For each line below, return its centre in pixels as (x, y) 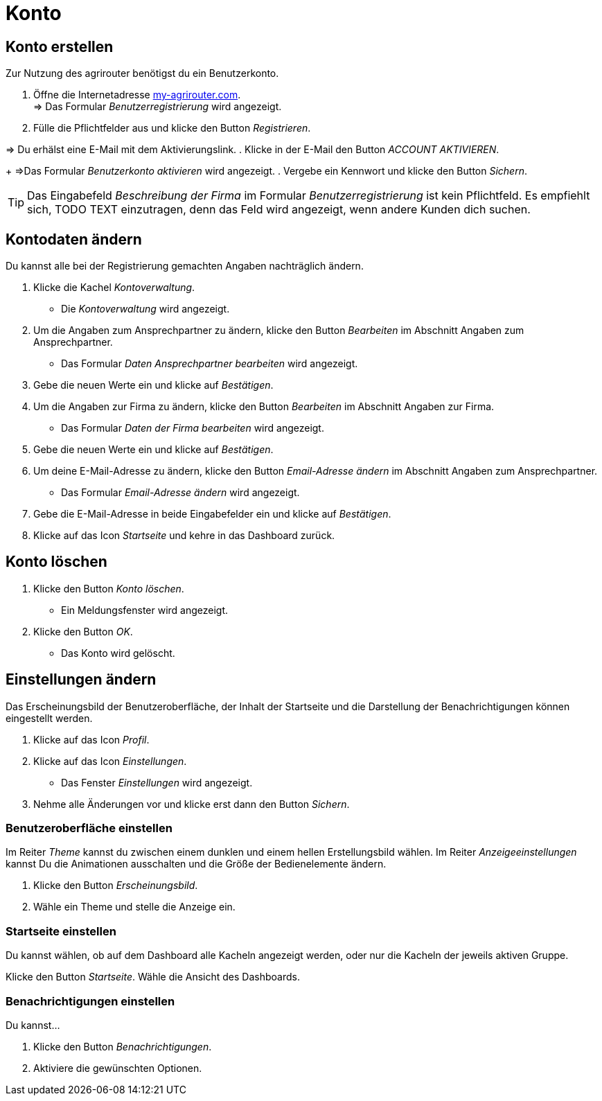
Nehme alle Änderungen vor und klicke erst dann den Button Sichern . (192, 804)
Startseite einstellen (61, 931)
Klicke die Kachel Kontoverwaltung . (114, 288)
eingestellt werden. (49, 718)
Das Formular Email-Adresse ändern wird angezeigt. (180, 493)
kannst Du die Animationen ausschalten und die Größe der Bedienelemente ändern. (196, 864)
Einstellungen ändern (81, 680)
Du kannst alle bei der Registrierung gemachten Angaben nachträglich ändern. (185, 266)
